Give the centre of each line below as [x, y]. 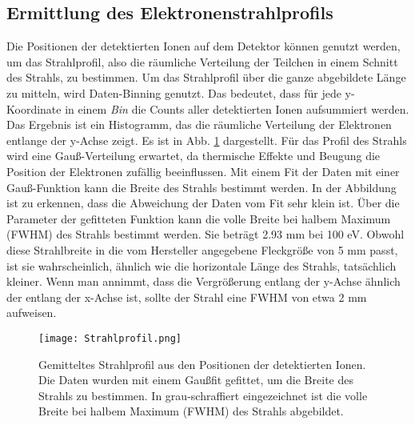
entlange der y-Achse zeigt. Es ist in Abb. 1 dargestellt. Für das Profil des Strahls [207, 140]
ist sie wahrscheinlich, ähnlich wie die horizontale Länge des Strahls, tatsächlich [202, 265]
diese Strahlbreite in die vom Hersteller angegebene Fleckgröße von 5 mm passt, [202, 249]
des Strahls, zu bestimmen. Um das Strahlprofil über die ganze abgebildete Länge [206, 77]
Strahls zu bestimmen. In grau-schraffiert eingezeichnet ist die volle [203, 395]
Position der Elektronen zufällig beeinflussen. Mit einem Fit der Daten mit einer [203, 171]
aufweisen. [32, 313]
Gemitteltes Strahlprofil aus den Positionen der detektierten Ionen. [202, 364]
